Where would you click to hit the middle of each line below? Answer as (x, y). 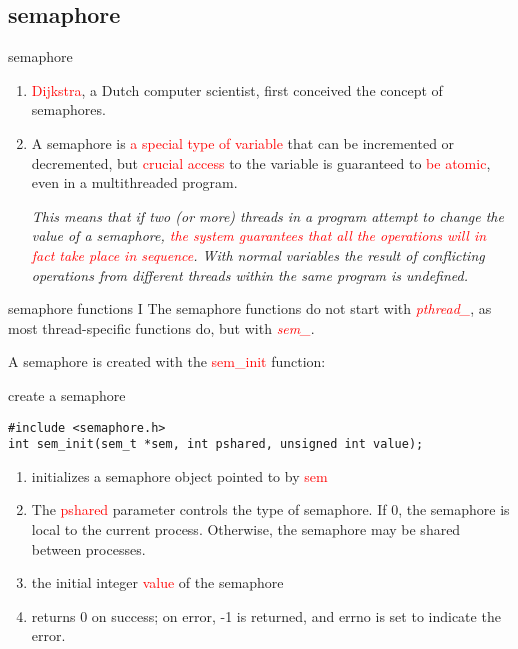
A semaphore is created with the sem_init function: (167, 361)
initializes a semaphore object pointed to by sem (179, 475)
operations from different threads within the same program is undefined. (249, 274)
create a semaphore (67, 394)
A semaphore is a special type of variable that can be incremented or (243, 142)
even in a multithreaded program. (134, 182)
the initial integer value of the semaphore (157, 582)
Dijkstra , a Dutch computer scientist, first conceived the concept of (237, 89)
